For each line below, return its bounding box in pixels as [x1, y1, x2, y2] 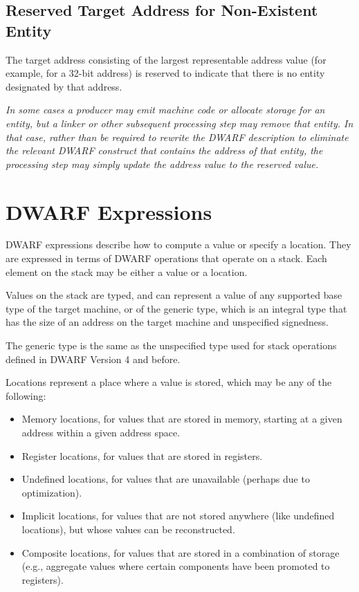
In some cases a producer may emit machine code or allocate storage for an [6, 102, 325, 117]
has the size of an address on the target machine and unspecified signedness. [6, 315, 329, 329]
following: [6, 388, 46, 403]
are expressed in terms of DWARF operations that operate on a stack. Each [6, 251, 327, 266]
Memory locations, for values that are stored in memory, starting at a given [21, 411, 342, 426]
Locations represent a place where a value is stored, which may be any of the [6, 375, 332, 389]
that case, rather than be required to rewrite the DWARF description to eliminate [6, 129, 349, 144]
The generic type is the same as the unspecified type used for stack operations [6, 338, 337, 353]
